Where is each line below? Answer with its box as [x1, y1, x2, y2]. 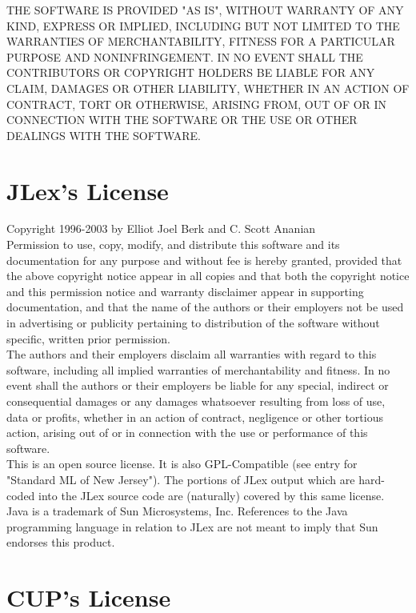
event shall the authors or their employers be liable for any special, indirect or [6, 377, 389, 394]
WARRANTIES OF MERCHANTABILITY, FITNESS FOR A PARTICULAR [6, 33, 395, 50]
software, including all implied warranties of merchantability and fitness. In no [6, 361, 390, 378]
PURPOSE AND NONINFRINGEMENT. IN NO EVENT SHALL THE [6, 48, 363, 65]
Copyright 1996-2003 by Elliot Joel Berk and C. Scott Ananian [6, 220, 316, 237]
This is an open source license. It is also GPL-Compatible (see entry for [6, 455, 358, 472]
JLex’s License [6, 174, 169, 206]
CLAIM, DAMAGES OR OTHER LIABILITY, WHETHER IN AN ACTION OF [6, 79, 410, 96]
